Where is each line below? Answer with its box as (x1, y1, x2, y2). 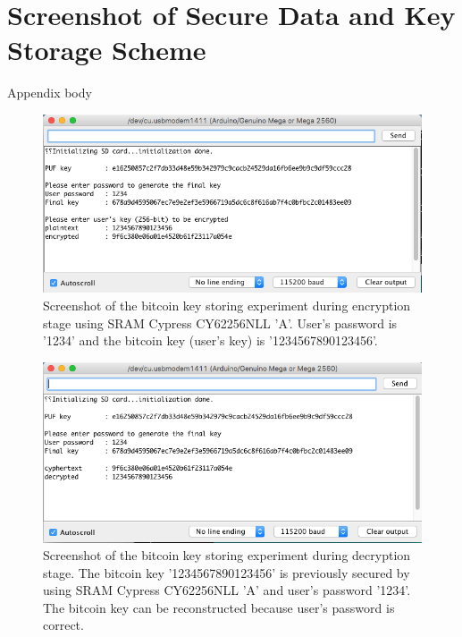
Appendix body (7, 83, 92, 102)
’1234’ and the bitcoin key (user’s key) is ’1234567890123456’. (43, 331, 378, 350)
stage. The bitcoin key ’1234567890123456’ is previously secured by (43, 563, 410, 582)
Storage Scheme (7, 31, 206, 68)
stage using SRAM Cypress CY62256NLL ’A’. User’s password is (43, 313, 398, 332)
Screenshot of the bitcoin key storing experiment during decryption (43, 546, 411, 565)
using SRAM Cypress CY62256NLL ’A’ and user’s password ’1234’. (43, 581, 411, 599)
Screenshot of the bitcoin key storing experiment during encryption (43, 295, 411, 314)
